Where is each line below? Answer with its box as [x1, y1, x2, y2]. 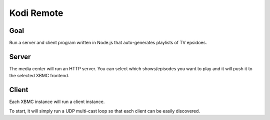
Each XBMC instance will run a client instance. [9, 99, 105, 105]
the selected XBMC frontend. [9, 73, 69, 79]
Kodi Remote [9, 7, 63, 18]
